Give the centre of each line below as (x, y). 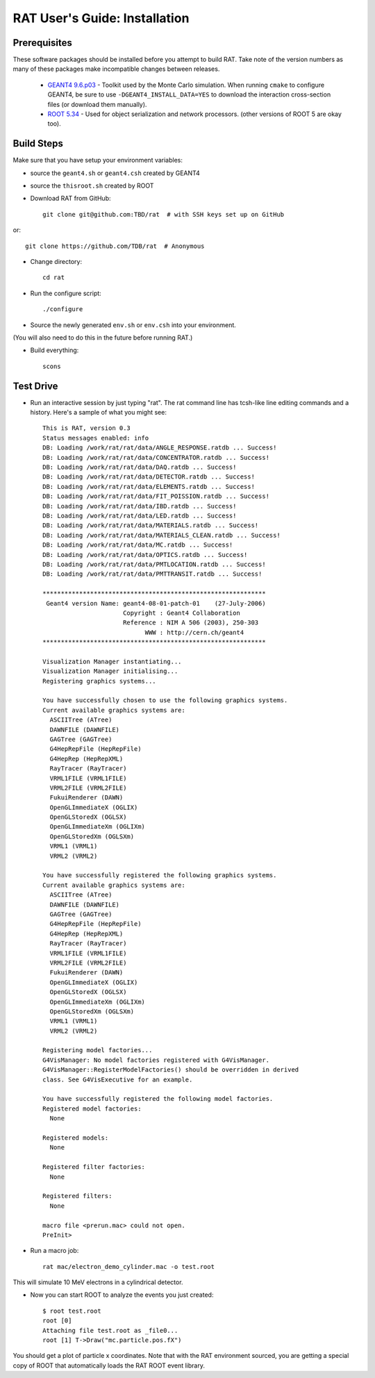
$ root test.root (72, 1311)
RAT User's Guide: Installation (101, 18)
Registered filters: (77, 1196)
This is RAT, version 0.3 (87, 428)
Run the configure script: (66, 293)
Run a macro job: (55, 1251)
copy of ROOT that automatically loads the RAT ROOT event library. (109, 1365)
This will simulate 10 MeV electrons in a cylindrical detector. (98, 1282)
